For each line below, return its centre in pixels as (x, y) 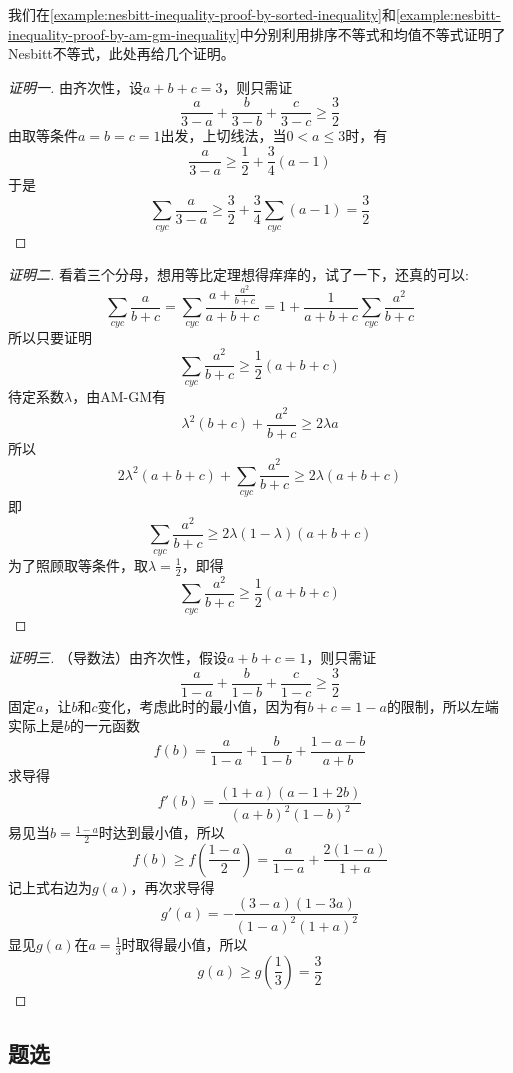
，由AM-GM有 (119, 395)
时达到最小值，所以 (161, 832)
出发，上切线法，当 (223, 135)
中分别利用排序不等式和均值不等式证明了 (372, 33)
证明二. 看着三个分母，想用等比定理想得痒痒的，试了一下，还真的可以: (238, 274)
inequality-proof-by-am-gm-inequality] (124, 33)
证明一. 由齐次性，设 (75, 86)
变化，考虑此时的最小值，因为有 (202, 705)
